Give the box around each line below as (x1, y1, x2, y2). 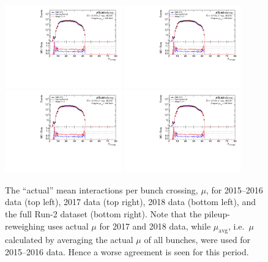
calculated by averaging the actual (5, 233, 133, 246)
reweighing (5, 219, 45, 232)
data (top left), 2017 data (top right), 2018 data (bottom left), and (5, 195, 256, 208)
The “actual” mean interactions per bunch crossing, (5, 183, 198, 196)
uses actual (47, 219, 89, 232)
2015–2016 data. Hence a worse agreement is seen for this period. (5, 245, 249, 258)
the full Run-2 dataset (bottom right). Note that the (5, 208, 202, 220)
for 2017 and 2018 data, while (99, 219, 211, 232)
